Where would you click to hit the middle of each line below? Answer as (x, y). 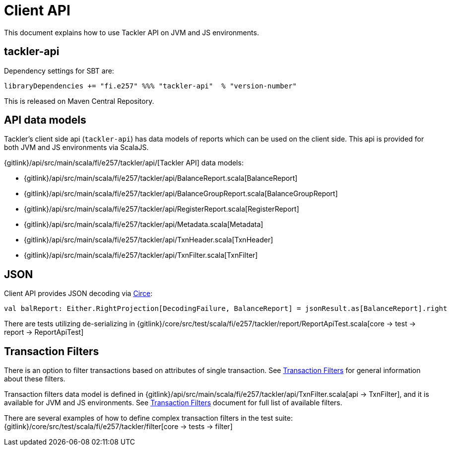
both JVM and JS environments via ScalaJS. (76, 148)
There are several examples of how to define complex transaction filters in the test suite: (148, 418)
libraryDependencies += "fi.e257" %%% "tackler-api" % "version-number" (151, 86)
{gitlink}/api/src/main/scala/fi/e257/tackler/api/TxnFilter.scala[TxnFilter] (141, 255)
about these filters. (35, 379)
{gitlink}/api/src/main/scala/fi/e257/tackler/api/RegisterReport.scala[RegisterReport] (161, 209)
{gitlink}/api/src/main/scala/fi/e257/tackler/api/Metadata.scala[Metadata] (144, 225)
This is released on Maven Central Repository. (79, 101)
